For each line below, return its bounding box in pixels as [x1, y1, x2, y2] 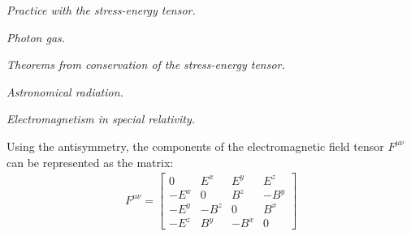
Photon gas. [6, 28, 66, 45]
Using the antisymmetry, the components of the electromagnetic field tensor [6, 137, 384, 154]
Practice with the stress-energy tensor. [6, 2, 196, 18]
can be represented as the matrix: [6, 153, 174, 170]
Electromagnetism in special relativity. [6, 110, 196, 127]
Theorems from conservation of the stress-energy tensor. [6, 56, 285, 73]
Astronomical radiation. [6, 83, 123, 100]
